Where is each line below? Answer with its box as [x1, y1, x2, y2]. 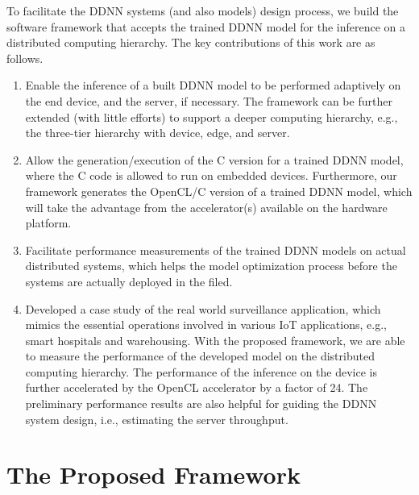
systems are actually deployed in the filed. [25, 272, 233, 289]
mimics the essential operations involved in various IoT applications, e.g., [25, 316, 387, 333]
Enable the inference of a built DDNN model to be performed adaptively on [25, 77, 401, 94]
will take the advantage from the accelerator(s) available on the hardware [25, 198, 388, 215]
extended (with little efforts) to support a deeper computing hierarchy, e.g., [25, 108, 398, 125]
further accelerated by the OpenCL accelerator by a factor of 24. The [25, 379, 368, 396]
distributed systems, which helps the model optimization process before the [25, 257, 397, 274]
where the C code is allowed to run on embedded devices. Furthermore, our [25, 167, 397, 184]
